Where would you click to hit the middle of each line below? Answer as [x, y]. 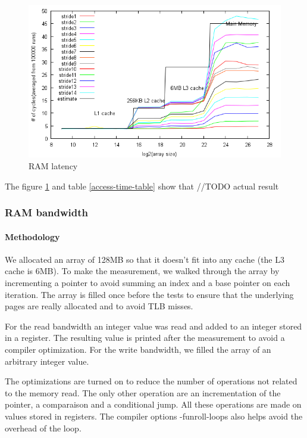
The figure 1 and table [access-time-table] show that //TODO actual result [142, 186]
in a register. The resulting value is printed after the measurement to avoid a [145, 338]
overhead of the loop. [43, 428]
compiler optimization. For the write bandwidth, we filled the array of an [138, 349]
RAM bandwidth [47, 212]
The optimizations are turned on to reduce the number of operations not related [151, 381]
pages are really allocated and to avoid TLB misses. [99, 306]
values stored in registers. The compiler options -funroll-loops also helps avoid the [154, 416]
